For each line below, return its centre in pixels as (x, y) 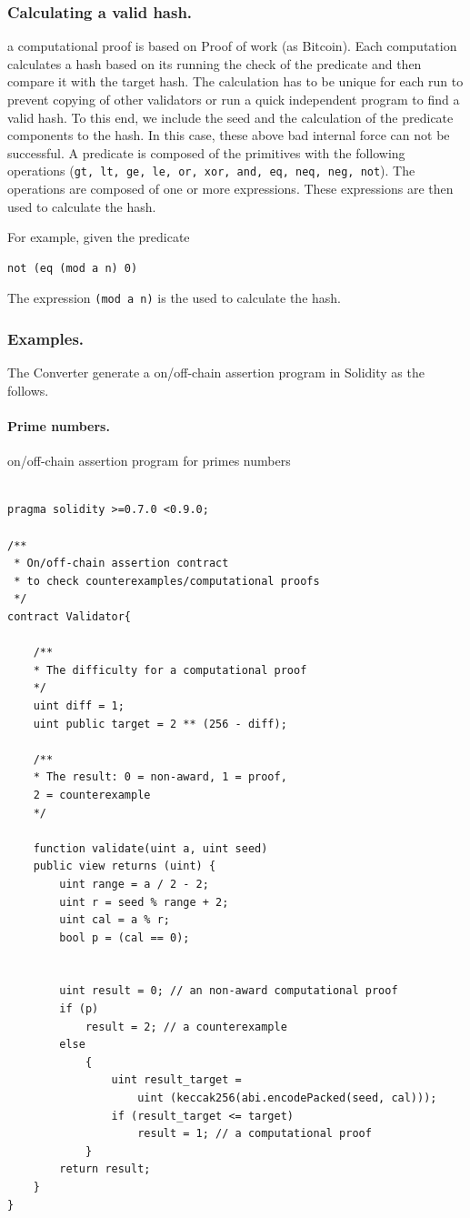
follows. (28, 390)
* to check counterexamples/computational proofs (167, 581)
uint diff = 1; (79, 705)
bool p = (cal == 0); (125, 937)
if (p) (79, 1009)
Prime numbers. (59, 426)
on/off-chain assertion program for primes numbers (149, 461)
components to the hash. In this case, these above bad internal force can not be (229, 135)
